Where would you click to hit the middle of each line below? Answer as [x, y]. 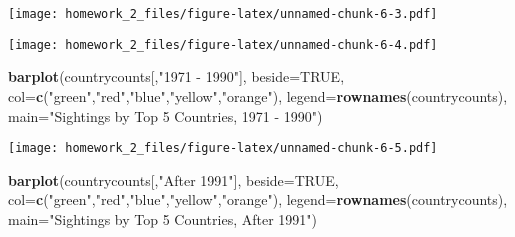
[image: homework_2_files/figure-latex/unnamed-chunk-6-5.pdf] [223, 148]
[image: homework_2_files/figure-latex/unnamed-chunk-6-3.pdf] [223, 14]
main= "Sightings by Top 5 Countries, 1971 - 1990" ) [165, 115]
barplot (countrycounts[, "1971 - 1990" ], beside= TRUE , [176, 76]
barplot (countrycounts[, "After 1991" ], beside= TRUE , [173, 179]
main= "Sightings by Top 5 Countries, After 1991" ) [163, 218]
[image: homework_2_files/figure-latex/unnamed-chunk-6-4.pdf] [223, 44]
